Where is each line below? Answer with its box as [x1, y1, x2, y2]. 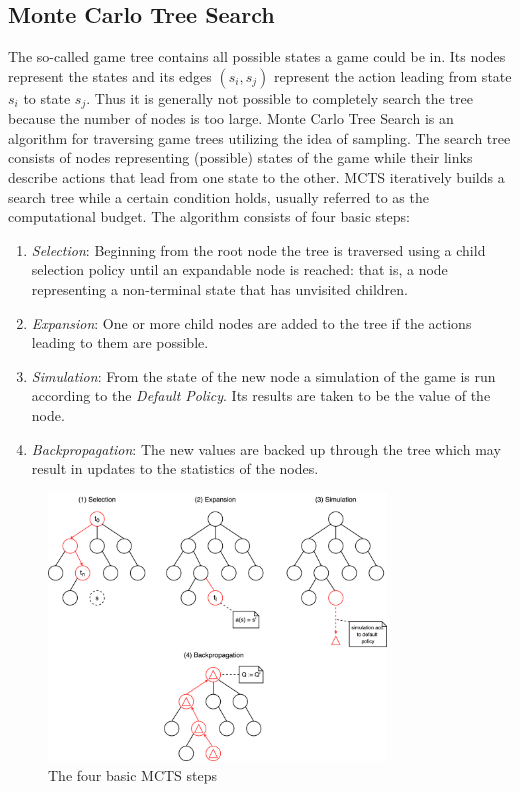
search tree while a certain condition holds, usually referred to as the [8, 186, 429, 207]
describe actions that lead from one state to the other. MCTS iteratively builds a [8, 167, 505, 188]
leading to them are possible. [31, 332, 209, 353]
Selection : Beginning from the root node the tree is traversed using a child [31, 239, 486, 260]
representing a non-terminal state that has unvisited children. [31, 279, 408, 299]
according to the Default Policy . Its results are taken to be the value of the [31, 385, 491, 406]
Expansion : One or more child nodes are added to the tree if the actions [31, 312, 472, 333]
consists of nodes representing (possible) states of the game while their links [8, 147, 473, 168]
